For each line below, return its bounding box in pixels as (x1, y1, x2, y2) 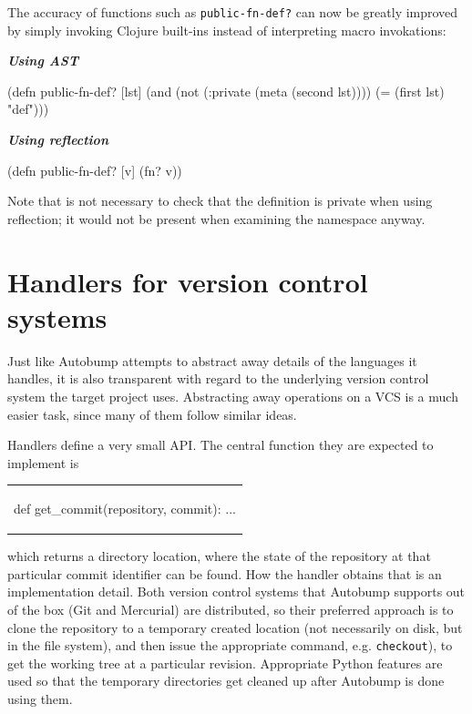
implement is (7, 453, 79, 472)
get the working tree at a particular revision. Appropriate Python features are (7, 653, 443, 672)
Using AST (7, 51, 79, 70)
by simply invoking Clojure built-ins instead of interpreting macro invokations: (7, 20, 446, 39)
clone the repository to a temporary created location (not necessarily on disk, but (7, 617, 463, 637)
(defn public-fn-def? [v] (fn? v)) (7, 160, 182, 179)
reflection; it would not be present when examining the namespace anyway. (7, 209, 426, 228)
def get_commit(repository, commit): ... (14, 499, 236, 518)
